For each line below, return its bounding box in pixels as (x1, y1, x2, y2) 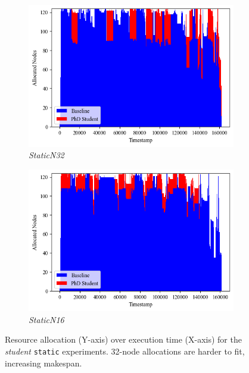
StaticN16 (29, 313, 64, 325)
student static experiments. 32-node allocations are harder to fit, (5, 345, 245, 358)
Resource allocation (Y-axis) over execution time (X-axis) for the (5, 333, 242, 346)
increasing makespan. (5, 356, 82, 369)
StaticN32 (29, 149, 64, 161)
